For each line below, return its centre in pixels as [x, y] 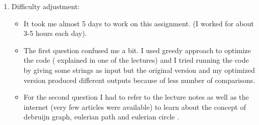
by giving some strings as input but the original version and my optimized [139, 70]
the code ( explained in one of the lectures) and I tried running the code [136, 60]
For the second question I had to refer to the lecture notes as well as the [136, 97]
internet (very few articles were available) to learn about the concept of [135, 107]
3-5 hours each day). [55, 33]
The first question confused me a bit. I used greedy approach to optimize [137, 50]
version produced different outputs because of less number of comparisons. [139, 80]
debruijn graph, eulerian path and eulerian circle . [102, 117]
